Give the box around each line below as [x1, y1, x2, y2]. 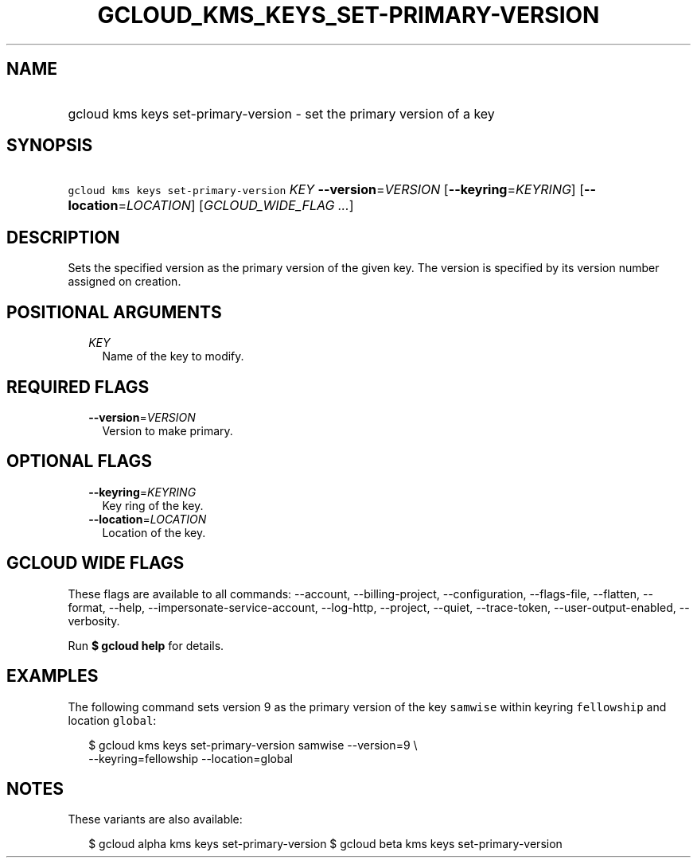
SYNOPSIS [6, 135, 93, 156]
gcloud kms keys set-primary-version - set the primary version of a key [68, 105, 495, 122]
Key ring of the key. [102, 498, 204, 512]
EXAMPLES [6, 666, 99, 687]
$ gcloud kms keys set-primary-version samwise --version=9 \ [88, 738, 418, 752]
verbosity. [68, 613, 120, 628]
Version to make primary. [102, 423, 233, 438]
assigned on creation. [68, 274, 181, 289]
